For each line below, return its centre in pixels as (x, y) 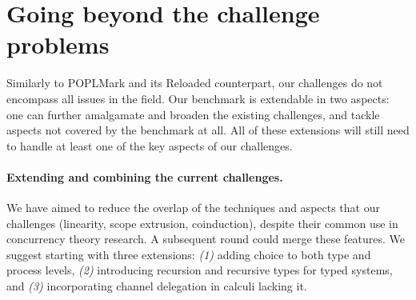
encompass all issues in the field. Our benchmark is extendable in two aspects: (198, 98)
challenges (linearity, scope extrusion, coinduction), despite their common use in (202, 223)
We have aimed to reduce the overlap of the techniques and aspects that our (193, 208)
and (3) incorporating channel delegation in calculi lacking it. (157, 286)
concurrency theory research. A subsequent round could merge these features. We (206, 239)
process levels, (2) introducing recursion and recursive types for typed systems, (200, 270)
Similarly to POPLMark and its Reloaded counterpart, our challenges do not (195, 83)
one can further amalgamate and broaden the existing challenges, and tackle (193, 114)
